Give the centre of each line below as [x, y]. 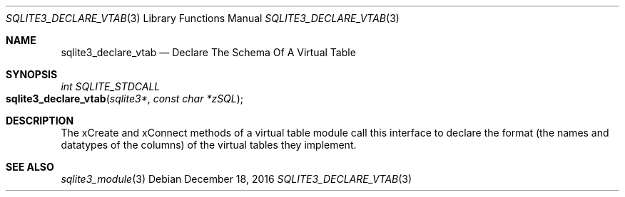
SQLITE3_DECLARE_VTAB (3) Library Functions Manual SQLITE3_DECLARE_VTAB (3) [203, 18]
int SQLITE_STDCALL [111, 86]
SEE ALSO [30, 167]
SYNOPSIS [32, 74]
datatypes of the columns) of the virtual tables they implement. [209, 145]
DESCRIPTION [40, 121]
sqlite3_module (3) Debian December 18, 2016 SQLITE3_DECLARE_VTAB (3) [237, 179]
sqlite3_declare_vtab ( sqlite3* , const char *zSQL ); [125, 98]
